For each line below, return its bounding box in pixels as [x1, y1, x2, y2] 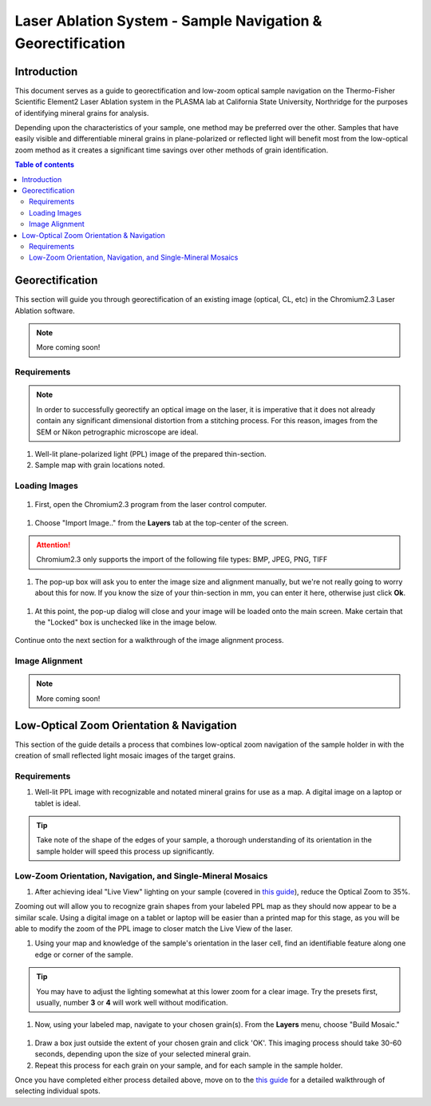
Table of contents [14, 160, 75, 169]
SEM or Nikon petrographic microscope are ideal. [36, 427, 199, 437]
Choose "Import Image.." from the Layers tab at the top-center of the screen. [34, 517, 289, 527]
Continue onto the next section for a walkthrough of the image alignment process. [14, 636, 284, 645]
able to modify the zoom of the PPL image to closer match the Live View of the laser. [14, 924, 293, 934]
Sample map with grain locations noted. [34, 460, 165, 470]
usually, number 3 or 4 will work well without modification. [36, 998, 228, 1007]
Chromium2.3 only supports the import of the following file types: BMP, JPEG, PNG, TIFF [36, 555, 328, 565]
